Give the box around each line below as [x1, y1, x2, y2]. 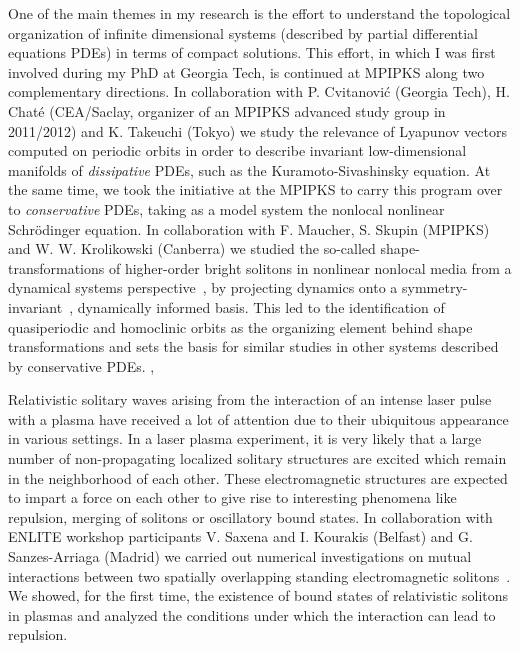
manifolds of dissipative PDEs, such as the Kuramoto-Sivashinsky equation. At [8, 159, 491, 180]
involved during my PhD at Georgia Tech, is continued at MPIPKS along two [8, 61, 485, 82]
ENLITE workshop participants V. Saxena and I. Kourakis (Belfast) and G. [8, 526, 473, 547]
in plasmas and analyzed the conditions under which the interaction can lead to [8, 604, 496, 625]
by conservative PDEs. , [8, 355, 155, 376]
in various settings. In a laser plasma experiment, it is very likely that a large [8, 428, 482, 449]
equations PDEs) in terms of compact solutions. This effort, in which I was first [8, 42, 496, 63]
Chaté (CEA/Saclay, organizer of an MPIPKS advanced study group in [8, 100, 446, 121]
